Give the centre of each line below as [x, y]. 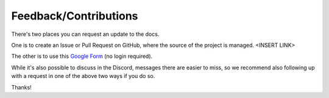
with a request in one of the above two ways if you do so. [83, 76]
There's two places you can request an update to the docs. [85, 34]
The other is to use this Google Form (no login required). [82, 56]
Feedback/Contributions [75, 16]
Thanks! [21, 87]
